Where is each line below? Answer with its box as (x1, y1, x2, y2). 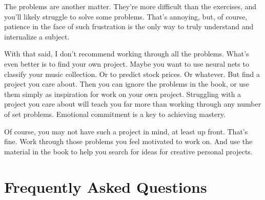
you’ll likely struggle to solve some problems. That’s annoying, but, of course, (4, 11, 248, 22)
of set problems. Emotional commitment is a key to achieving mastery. (4, 108, 226, 119)
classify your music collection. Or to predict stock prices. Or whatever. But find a (4, 68, 260, 79)
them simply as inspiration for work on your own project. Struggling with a (4, 88, 241, 99)
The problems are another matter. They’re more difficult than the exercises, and (4, 1, 257, 11)
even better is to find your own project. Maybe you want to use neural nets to (4, 58, 249, 69)
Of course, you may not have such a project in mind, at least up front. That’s (4, 126, 248, 136)
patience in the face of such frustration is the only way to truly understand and (4, 21, 254, 32)
